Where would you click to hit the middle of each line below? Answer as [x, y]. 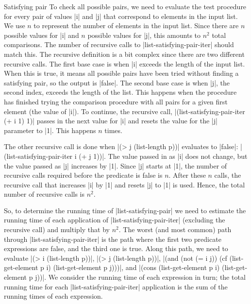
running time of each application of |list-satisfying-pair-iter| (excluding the [115, 220]
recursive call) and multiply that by [57, 229]
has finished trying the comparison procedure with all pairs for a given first [116, 101]
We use [15, 25]
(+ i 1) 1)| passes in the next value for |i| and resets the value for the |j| [111, 121]
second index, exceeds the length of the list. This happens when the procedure [120, 92]
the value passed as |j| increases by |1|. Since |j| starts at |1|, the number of [116, 165]
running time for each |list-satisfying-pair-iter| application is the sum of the [116, 286]
